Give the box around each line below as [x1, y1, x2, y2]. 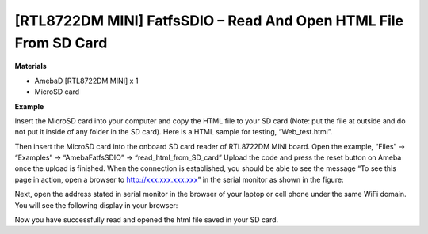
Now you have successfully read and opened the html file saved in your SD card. [14, 215, 279, 225]
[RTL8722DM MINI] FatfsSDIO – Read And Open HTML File [14, 12, 404, 29]
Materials [14, 62, 47, 71]
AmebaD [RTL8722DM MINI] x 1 [34, 76, 139, 85]
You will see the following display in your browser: [14, 200, 178, 209]
